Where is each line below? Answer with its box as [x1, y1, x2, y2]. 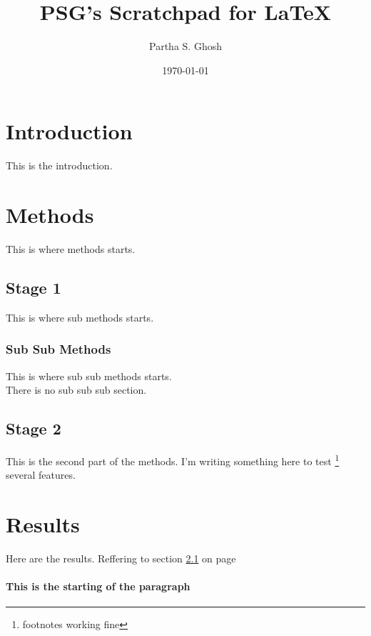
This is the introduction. [6, 158, 113, 173]
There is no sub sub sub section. [6, 382, 147, 397]
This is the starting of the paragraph [6, 579, 190, 594]
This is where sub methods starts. [6, 309, 154, 324]
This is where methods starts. [6, 241, 136, 256]
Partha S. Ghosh [149, 39, 222, 54]
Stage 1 [6, 276, 61, 298]
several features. [6, 467, 76, 482]
